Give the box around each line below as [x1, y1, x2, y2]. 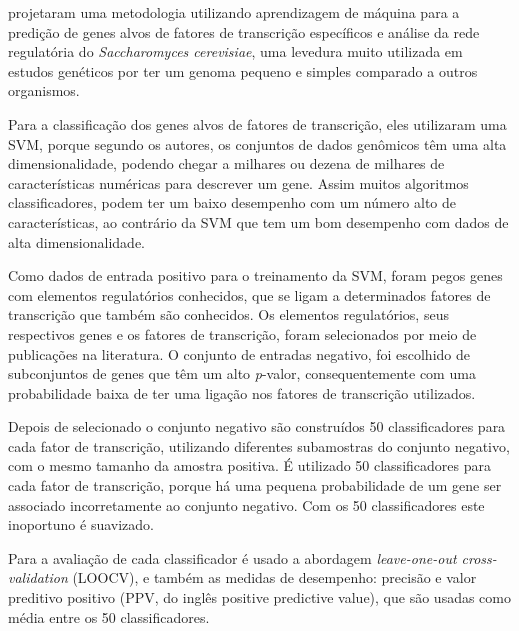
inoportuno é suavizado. [8, 514, 154, 535]
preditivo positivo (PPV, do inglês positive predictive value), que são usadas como [8, 587, 511, 608]
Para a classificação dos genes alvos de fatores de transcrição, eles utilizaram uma [8, 113, 507, 134]
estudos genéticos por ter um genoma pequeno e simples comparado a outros [8, 60, 478, 81]
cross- [461, 547, 497, 568]
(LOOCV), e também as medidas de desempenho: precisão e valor [72, 567, 477, 588]
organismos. [8, 80, 80, 101]
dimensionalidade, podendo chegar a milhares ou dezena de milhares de [8, 153, 445, 174]
